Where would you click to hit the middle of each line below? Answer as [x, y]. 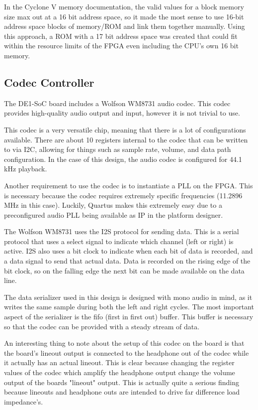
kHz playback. [26, 169]
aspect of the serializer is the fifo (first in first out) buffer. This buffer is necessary [129, 317]
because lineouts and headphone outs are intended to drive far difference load [122, 392]
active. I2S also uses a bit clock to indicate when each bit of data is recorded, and [129, 251]
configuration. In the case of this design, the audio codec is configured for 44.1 [123, 159]
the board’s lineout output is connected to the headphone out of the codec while [127, 352]
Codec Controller [49, 82]
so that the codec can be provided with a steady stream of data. [102, 326]
